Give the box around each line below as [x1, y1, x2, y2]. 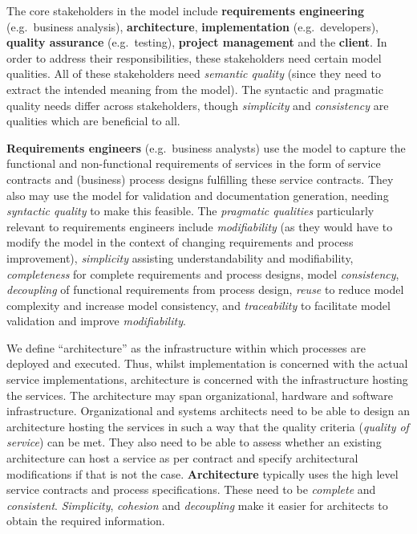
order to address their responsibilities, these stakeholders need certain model [6, 49, 382, 66]
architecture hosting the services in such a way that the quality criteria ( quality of [6, 418, 409, 434]
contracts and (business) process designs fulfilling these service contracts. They [6, 170, 394, 187]
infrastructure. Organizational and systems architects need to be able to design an [6, 402, 411, 419]
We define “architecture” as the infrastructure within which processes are [6, 339, 366, 356]
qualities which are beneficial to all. [6, 112, 180, 129]
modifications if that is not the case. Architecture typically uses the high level [6, 465, 399, 482]
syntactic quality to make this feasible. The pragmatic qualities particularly [6, 202, 374, 219]
